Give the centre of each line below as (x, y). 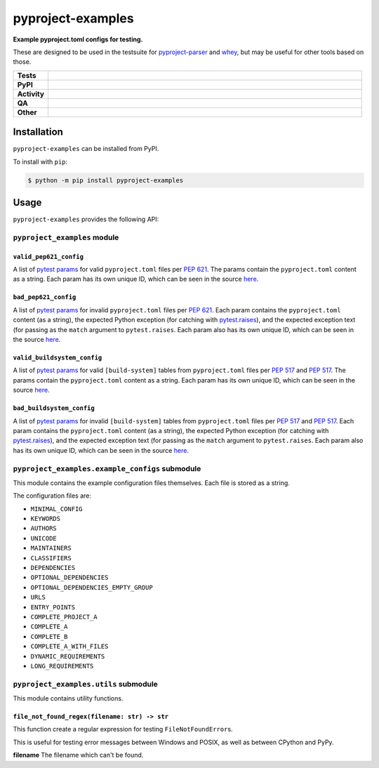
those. (22, 62)
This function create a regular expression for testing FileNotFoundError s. (123, 729)
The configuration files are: (52, 496)
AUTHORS (44, 529)
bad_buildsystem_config (54, 408)
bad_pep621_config (45, 297)
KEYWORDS (46, 519)
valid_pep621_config (48, 257)
